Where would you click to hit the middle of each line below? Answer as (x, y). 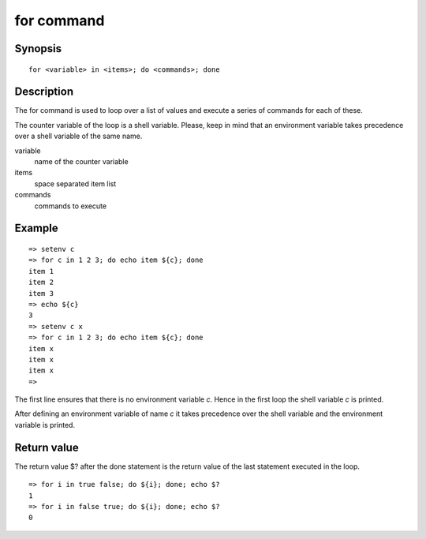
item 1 (41, 271)
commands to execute (70, 206)
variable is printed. (45, 425)
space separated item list (75, 183)
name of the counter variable (82, 162)
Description (44, 92)
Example (36, 228)
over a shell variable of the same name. (78, 136)
